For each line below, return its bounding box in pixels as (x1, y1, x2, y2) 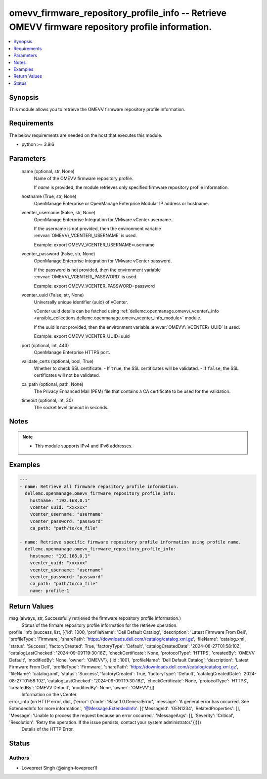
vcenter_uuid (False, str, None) (21, 292, 84, 298)
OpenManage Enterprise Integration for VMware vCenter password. (34, 258, 172, 264)
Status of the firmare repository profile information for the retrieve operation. (21, 622, 178, 628)
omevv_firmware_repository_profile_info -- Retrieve (9, 7, 227, 18)
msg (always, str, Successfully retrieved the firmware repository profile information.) (9, 615, 181, 621)
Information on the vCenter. (21, 692, 78, 698)
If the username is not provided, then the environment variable (34, 226, 161, 232)
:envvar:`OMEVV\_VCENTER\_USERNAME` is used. (34, 233, 137, 239)
